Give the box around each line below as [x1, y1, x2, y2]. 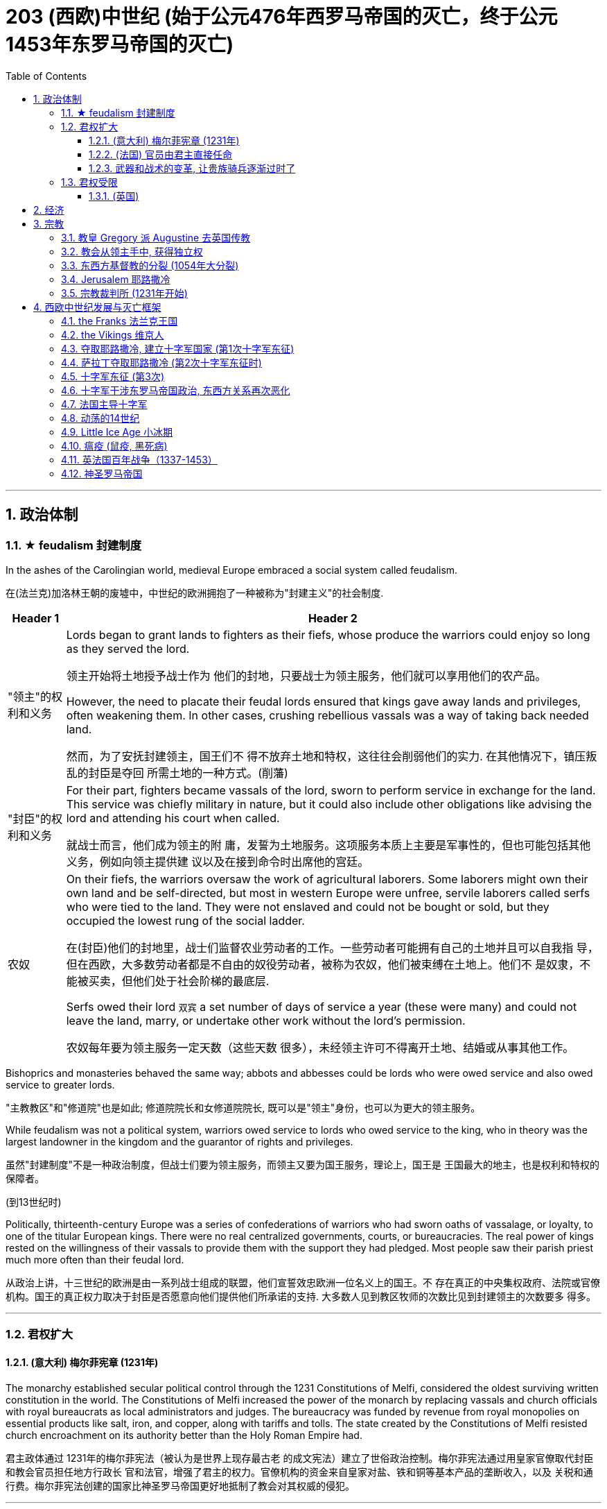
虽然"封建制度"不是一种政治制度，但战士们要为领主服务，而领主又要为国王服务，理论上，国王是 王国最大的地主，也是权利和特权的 [6, 1158, 599, 1170]
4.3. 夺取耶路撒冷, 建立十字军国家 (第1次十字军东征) [61, 342, 294, 355]
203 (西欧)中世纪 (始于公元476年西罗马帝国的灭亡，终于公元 [6, 5, 558, 28]
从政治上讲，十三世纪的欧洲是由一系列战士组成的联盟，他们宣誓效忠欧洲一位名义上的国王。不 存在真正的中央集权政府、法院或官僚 [6, 1276, 600, 1288]
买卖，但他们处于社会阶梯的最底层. [88, 973, 270, 988]
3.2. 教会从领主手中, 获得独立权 [61, 245, 203, 257]
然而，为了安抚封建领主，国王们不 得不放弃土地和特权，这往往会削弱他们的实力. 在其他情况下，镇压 [66, 749, 586, 763]
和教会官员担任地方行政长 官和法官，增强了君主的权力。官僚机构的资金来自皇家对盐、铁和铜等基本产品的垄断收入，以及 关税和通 [6, 1465, 593, 1478]
